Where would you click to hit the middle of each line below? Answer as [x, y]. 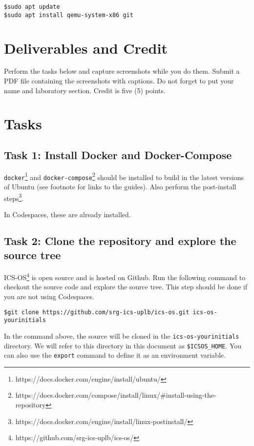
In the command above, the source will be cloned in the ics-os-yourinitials [122, 335]
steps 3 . [14, 197]
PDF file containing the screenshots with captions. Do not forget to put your [119, 81]
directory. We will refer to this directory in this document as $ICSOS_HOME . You [123, 345]
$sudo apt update [32, 7]
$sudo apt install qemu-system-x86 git [69, 15]
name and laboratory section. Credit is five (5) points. [85, 90]
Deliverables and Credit [86, 48]
